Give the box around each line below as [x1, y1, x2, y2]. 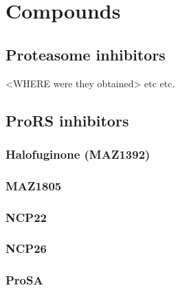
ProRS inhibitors [5, 109, 129, 131]
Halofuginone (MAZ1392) [5, 145, 150, 162]
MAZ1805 [5, 177, 62, 194]
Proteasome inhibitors [5, 43, 166, 65]
